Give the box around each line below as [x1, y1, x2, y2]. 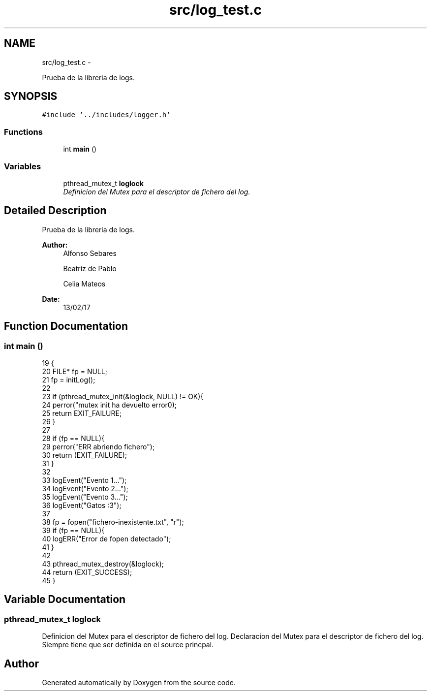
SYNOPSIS [4, 90, 58, 103]
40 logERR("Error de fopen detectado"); [42, 535, 171, 543]
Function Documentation [4, 320, 128, 333]
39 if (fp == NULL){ [42, 526, 105, 535]
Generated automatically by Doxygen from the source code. [42, 678, 236, 687]
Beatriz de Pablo [63, 264, 117, 273]
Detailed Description [4, 204, 107, 217]
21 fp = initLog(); [42, 376, 95, 384]
